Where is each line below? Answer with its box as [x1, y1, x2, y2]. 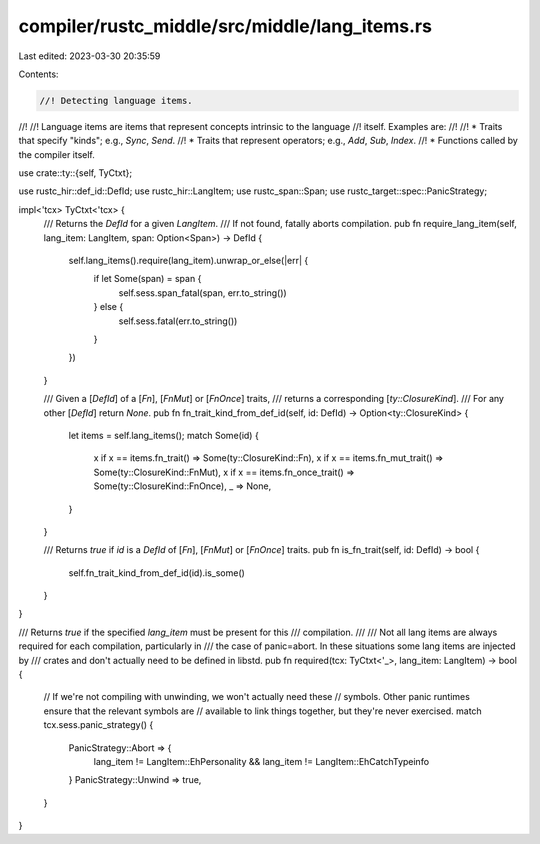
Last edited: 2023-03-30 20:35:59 [18, 50, 161, 62]
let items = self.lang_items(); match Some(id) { [68, 429, 259, 441]
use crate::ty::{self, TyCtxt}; [18, 167, 133, 179]
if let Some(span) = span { [93, 273, 202, 285]
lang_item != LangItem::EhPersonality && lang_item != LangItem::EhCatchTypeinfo [93, 755, 430, 767]
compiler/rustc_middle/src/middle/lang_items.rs [18, 15, 432, 37]
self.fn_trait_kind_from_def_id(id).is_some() [68, 566, 245, 579]
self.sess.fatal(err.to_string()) [118, 315, 238, 327]
